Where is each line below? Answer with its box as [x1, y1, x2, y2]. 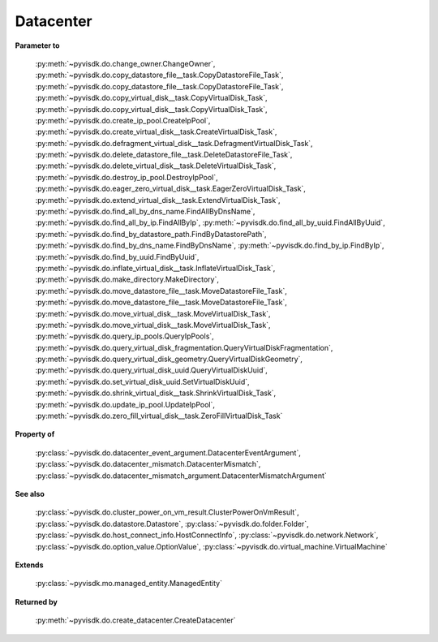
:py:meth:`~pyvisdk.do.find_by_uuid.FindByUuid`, [35, 252, 200, 261]
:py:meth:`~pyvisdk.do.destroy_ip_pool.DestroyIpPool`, [35, 172, 218, 182]
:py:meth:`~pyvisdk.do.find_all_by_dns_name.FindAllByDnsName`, [35, 207, 255, 217]
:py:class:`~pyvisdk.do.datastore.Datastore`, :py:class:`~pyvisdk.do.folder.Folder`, [35, 519, 309, 528]
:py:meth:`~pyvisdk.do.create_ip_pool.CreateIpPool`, [35, 115, 211, 125]
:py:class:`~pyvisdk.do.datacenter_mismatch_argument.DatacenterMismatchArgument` [35, 471, 328, 480]
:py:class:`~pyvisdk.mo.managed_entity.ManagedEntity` [35, 579, 223, 588]
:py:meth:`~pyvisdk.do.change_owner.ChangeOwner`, [35, 58, 216, 68]
